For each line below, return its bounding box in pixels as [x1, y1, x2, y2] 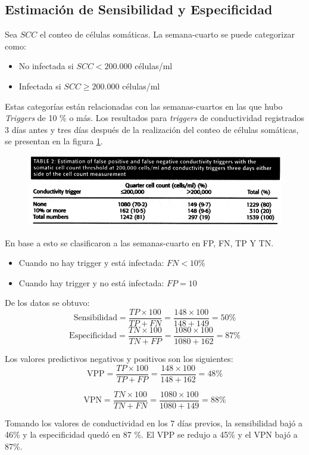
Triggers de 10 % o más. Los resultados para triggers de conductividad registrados [5, 112, 305, 124]
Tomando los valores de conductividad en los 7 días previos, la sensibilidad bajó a [5, 416, 302, 429]
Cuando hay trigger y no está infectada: [18, 276, 164, 289]
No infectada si [18, 60, 74, 72]
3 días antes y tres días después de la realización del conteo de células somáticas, [5, 123, 299, 135]
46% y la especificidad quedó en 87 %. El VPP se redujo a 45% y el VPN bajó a [5, 428, 298, 441]
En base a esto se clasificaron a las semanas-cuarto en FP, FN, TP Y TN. [5, 236, 274, 249]
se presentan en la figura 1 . [5, 135, 103, 147]
